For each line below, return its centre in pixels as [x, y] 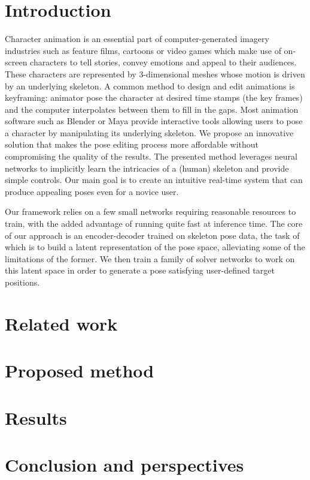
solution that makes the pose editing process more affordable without [132, 144]
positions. [22, 282]
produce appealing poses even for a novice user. [92, 191]
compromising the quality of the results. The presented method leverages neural [151, 156]
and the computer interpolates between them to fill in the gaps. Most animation [152, 109]
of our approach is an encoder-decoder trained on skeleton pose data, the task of [152, 235]
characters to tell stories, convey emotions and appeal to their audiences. [163, 62]
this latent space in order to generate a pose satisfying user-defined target [140, 270]
